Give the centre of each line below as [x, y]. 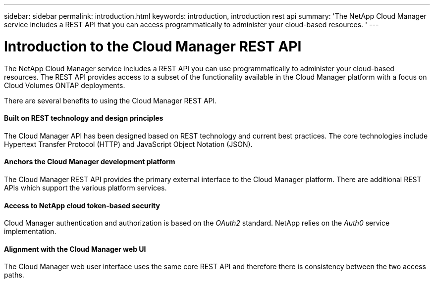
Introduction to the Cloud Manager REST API [153, 46]
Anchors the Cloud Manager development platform [90, 162]
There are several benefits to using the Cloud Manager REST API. [110, 100]
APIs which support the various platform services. [85, 188]
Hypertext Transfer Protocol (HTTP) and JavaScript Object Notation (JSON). [128, 144]
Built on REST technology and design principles [84, 118]
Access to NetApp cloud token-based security [82, 205]
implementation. [30, 232]
